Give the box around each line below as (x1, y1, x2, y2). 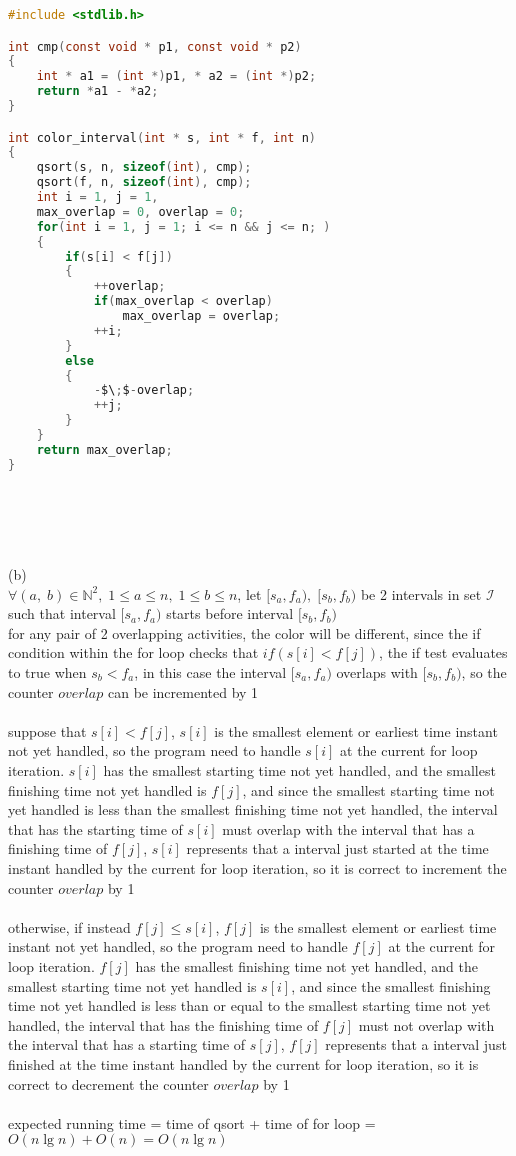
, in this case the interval (134, 662, 287, 683)
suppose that (8, 720, 87, 741)
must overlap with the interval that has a (222, 818, 475, 839)
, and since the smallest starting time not (242, 779, 495, 800)
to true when (8, 662, 87, 683)
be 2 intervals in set (360, 583, 482, 604)
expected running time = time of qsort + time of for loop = (8, 1112, 376, 1133)
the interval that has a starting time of (8, 1034, 246, 1055)
